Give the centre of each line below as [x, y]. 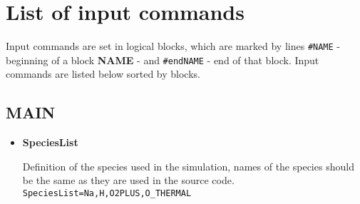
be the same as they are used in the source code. [128, 180]
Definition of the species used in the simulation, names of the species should [188, 166]
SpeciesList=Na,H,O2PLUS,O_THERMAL [107, 194]
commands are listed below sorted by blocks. [103, 74]
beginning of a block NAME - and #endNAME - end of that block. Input [163, 60]
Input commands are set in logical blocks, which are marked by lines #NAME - [173, 46]
